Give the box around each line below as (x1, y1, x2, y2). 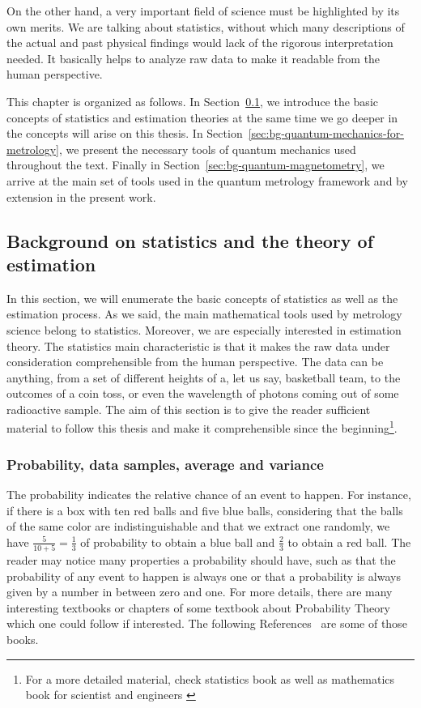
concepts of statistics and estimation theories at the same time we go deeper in (6, 109, 398, 126)
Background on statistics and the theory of (6, 228, 374, 253)
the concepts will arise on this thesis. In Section (6, 125, 243, 142)
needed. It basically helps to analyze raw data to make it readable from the (6, 49, 381, 66)
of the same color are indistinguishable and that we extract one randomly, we (6, 518, 390, 535)
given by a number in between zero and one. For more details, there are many (6, 583, 393, 600)
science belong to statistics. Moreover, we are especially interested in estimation (6, 321, 402, 338)
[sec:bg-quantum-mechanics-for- (248, 125, 404, 142)
